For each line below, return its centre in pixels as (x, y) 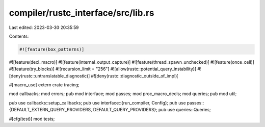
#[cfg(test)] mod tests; (32, 119)
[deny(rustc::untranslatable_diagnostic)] (50, 76)
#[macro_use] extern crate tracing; (44, 85)
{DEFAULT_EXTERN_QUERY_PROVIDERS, (51, 110)
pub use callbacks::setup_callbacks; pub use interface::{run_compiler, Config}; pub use (97, 102)
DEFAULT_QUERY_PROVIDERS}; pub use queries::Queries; (152, 110)
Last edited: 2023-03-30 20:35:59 (44, 27)
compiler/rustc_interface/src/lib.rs (82, 13)
